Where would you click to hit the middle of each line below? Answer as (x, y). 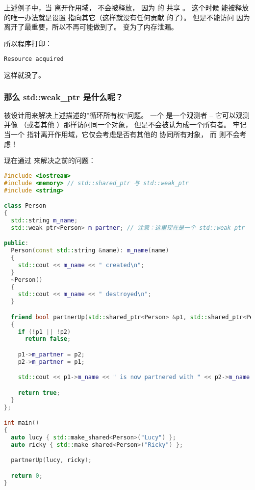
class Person (25, 206)
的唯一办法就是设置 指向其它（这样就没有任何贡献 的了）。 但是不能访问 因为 (127, 17)
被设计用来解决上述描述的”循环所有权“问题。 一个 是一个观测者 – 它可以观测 (127, 115)
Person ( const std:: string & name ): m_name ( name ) (90, 251)
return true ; (39, 393)
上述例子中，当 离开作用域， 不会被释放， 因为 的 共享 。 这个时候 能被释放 (127, 7)
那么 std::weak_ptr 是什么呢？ (64, 96)
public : (16, 243)
